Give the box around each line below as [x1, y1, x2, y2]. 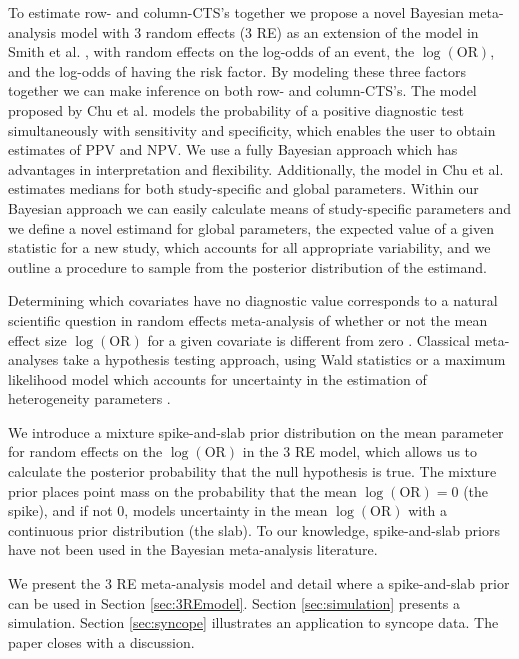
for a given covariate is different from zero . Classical [147, 329, 470, 350]
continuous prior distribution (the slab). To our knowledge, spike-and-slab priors [8, 519, 500, 540]
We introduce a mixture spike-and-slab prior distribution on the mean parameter [8, 421, 504, 442]
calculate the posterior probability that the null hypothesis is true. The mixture [8, 461, 497, 482]
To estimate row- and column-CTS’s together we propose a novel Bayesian [8, 2, 464, 22]
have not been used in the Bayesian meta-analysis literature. [8, 539, 378, 560]
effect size [8, 329, 67, 350]
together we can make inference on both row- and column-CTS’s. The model [8, 80, 477, 101]
